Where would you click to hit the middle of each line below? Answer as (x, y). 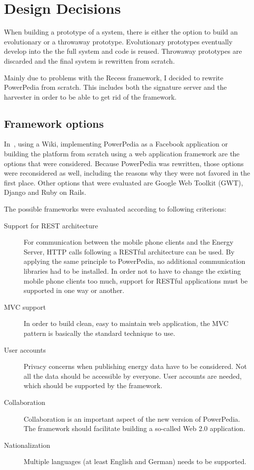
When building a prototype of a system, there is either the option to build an (121, 32)
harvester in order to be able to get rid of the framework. (90, 96)
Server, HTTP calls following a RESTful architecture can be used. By (129, 251)
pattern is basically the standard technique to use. (100, 333)
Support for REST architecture (51, 225)
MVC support (25, 307)
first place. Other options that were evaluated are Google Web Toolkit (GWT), (124, 182)
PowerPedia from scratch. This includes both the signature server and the (115, 87)
